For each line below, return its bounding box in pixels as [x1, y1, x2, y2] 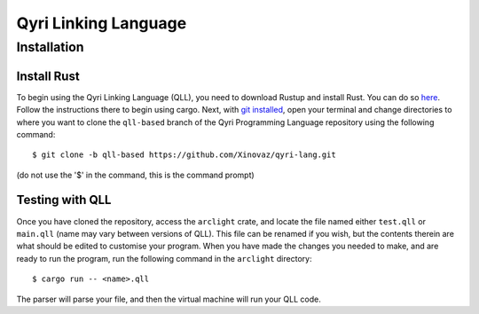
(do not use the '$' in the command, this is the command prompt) [16, 169, 255, 180]
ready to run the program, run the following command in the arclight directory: [16, 253, 312, 263]
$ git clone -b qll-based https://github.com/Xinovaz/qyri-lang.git [32, 150, 336, 160]
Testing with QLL [16, 192, 112, 208]
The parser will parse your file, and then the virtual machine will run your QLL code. [16, 294, 321, 304]
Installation [16, 39, 84, 55]
